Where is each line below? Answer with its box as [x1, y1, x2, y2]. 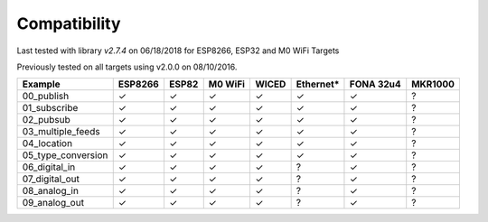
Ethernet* [296, 78, 340, 90]
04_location [22, 137, 72, 150]
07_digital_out [22, 172, 80, 185]
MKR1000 [411, 78, 455, 90]
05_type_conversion [22, 149, 108, 162]
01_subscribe [22, 102, 79, 115]
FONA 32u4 [349, 78, 401, 90]
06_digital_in [22, 161, 76, 173]
